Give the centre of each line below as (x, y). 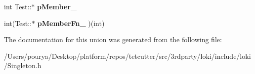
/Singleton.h (23, 65)
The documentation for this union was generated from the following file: (113, 39)
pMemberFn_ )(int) (71, 23)
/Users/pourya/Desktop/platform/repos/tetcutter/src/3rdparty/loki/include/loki (127, 56)
